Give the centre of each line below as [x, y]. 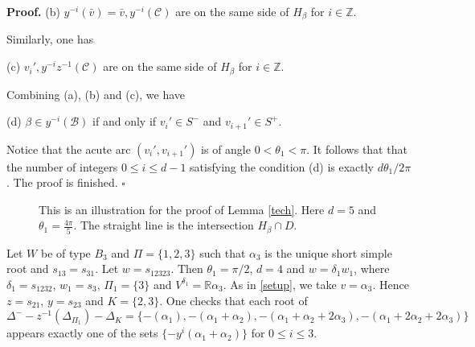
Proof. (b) [33, 11]
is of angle [226, 149]
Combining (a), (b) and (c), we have [96, 94]
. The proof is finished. [62, 182]
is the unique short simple [328, 252]
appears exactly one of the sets [82, 333]
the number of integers [62, 166]
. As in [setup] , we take [280, 284]
